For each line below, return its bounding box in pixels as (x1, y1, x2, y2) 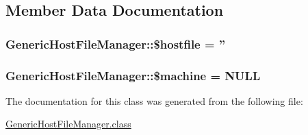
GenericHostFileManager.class (5, 116, 131, 131)
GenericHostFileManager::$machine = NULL (5, 66, 261, 84)
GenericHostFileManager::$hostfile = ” (5, 35, 226, 52)
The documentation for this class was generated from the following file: (5, 93, 303, 108)
